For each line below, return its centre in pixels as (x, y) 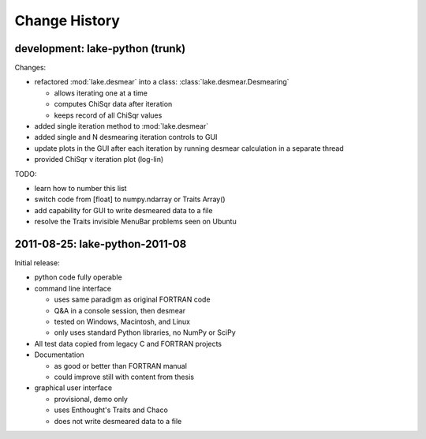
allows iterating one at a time (101, 93)
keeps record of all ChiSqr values (108, 115)
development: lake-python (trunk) (100, 49)
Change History (67, 21)
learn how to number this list (80, 188)
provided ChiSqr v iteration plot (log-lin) (99, 159)
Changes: (30, 68)
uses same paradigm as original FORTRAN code (132, 299)
